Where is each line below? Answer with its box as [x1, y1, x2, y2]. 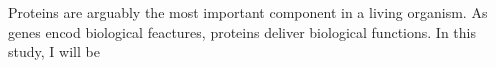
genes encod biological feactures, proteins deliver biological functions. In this [8, 21, 476, 42]
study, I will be [8, 41, 100, 62]
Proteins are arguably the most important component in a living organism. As [8, 2, 488, 22]
